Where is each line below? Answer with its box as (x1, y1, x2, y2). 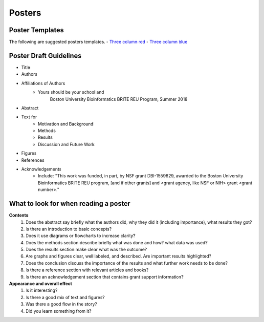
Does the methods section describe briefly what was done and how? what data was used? (25, 239, 208, 245)
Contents (9, 213, 29, 218)
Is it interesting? (25, 287, 58, 293)
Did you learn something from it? (25, 308, 91, 314)
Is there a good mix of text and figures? (25, 294, 105, 300)
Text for (21, 114, 37, 120)
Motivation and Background (38, 121, 94, 127)
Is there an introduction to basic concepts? (25, 226, 112, 232)
